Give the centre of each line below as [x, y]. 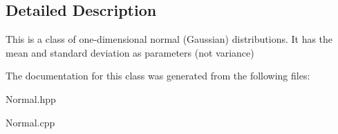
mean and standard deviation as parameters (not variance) [130, 52]
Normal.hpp [31, 98]
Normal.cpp [30, 122]
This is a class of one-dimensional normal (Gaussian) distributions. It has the [169, 39]
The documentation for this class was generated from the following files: [158, 76]
